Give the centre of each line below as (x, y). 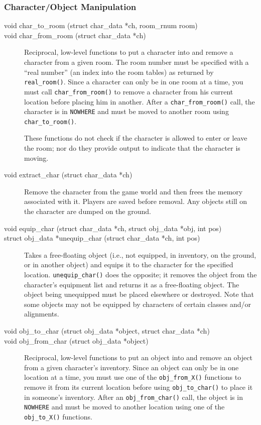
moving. (36, 157)
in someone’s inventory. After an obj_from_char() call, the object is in (134, 397)
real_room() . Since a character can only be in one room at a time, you (134, 82)
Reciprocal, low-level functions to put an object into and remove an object (138, 357)
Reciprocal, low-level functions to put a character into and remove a (129, 52)
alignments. (42, 314)
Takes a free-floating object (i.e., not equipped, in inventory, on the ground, (140, 254)
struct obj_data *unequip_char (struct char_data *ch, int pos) (102, 238)
